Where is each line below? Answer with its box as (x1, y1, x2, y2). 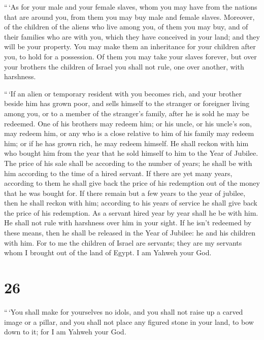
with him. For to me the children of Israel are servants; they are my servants (4, 237, 242, 248)
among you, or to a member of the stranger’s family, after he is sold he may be (4, 108, 249, 118)
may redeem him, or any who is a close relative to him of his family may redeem (4, 128, 254, 139)
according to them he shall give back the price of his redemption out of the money (4, 178, 260, 188)
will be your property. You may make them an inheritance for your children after (4, 41, 256, 52)
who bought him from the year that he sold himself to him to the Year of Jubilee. (4, 148, 258, 158)
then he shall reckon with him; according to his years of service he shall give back (4, 197, 257, 208)
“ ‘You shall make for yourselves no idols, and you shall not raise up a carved (4, 306, 243, 317)
